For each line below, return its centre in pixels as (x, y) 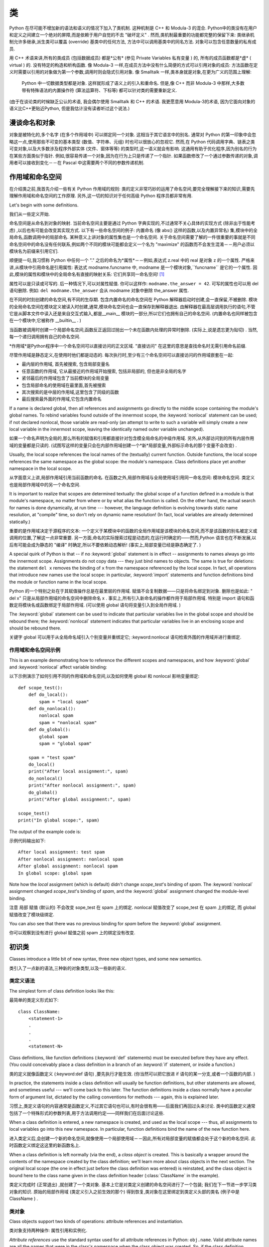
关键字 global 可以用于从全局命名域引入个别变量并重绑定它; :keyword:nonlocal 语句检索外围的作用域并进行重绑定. (125, 637)
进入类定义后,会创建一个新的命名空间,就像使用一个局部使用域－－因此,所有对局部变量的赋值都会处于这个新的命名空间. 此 (133, 1138)
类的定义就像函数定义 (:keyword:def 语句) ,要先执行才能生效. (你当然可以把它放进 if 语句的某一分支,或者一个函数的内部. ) (132, 1074)
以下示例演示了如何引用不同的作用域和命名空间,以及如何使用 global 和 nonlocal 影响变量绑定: (104, 676)
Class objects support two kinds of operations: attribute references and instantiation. (96, 1222)
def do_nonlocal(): (52, 709)
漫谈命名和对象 (32, 123)
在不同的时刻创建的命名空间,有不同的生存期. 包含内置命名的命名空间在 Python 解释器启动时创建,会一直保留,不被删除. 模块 (133, 300)
